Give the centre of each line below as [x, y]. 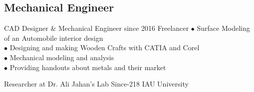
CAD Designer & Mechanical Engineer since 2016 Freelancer [97, 28]
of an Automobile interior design [54, 38]
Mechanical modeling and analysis [62, 57]
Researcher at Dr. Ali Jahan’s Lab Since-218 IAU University [96, 84]
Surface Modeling [223, 28]
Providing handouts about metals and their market [88, 67]
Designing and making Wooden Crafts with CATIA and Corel [105, 47]
